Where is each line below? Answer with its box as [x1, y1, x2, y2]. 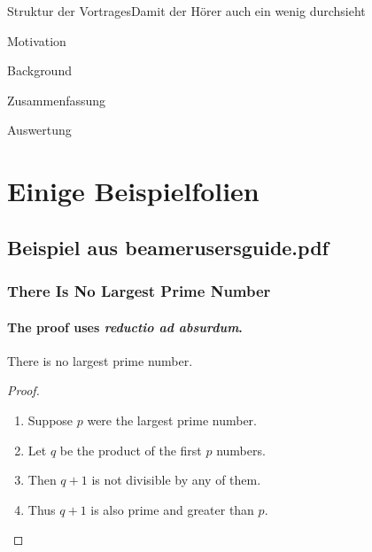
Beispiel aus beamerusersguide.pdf [7, 233, 329, 260]
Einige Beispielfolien [7, 173, 260, 209]
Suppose [27, 410, 74, 429]
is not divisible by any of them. [91, 470, 261, 489]
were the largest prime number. [87, 410, 257, 429]
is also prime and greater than [90, 500, 254, 518]
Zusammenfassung [7, 90, 106, 109]
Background [7, 61, 72, 80]
